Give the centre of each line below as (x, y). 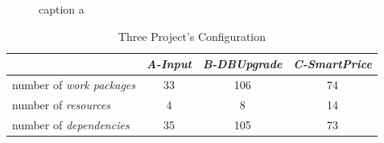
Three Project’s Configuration (192, 36)
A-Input (169, 64)
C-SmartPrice (332, 64)
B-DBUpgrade (242, 64)
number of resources (62, 104)
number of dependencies (71, 124)
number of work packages (74, 85)
